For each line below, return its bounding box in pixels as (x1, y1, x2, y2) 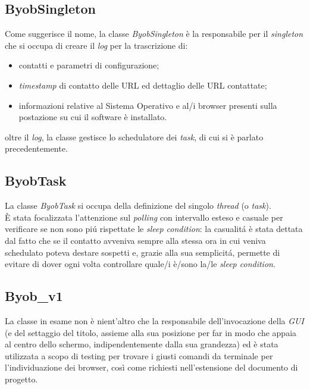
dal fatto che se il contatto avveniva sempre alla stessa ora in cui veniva (5, 234, 266, 246)
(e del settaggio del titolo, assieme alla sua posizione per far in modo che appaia (5, 326, 297, 338)
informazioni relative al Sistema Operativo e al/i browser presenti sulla (18, 99, 277, 111)
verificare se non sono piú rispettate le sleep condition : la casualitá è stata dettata (5, 222, 303, 235)
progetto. (5, 372, 38, 385)
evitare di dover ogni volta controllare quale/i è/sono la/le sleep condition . (5, 258, 275, 270)
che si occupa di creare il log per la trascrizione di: (5, 39, 188, 51)
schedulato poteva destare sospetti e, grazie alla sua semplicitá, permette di (5, 246, 280, 258)
